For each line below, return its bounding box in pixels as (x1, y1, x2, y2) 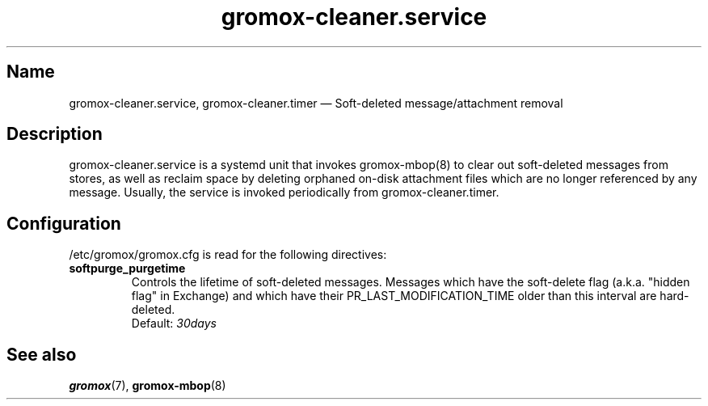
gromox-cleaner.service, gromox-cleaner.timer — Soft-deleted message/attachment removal (69, 95, 563, 110)
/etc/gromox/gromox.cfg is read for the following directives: (69, 247, 387, 262)
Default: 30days (131, 316, 217, 331)
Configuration (6, 213, 121, 234)
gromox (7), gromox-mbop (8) (69, 379, 226, 393)
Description (6, 124, 103, 145)
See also (6, 344, 77, 365)
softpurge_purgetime (69, 261, 186, 276)
